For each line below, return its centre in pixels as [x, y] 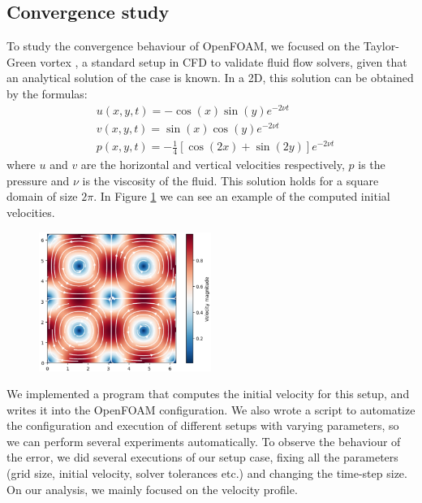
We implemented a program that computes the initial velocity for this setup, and [208, 394]
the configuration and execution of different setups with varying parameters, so [203, 425]
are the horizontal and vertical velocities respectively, [213, 165]
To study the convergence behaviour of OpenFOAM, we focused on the [183, 46]
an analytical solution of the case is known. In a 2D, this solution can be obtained [210, 78]
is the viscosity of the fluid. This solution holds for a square [230, 180]
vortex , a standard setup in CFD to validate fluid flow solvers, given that [224, 61]
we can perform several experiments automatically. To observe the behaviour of [204, 441]
